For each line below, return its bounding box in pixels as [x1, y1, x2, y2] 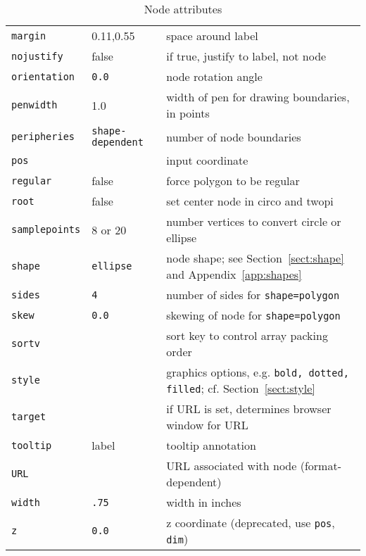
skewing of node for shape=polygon [166, 307, 341, 323]
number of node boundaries [166, 128, 301, 145]
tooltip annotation [166, 437, 256, 453]
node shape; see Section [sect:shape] [166, 250, 344, 266]
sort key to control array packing [166, 327, 328, 343]
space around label [166, 27, 258, 44]
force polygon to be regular [166, 172, 300, 189]
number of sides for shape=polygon [166, 286, 340, 303]
